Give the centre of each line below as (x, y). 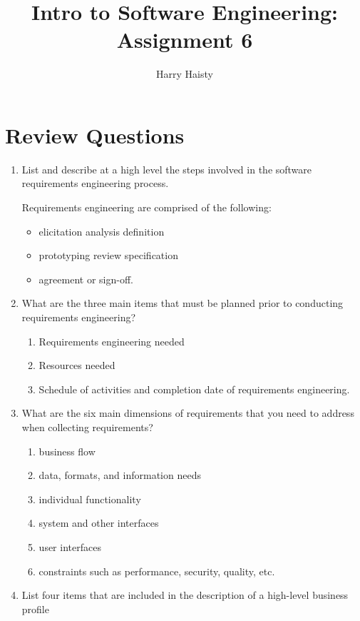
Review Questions (95, 135)
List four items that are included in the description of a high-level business (185, 595)
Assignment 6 (185, 40)
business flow (67, 451)
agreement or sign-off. (86, 279)
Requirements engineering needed (112, 341)
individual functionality (90, 499)
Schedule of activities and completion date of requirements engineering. (194, 389)
